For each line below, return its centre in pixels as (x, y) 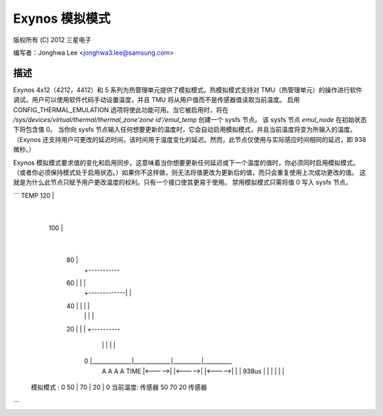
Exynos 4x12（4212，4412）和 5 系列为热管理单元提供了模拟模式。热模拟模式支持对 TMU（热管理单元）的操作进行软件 (188, 89)
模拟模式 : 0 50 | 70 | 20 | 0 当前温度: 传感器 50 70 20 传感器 (119, 388)
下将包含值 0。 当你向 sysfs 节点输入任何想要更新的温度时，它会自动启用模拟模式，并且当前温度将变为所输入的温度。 (185, 130)
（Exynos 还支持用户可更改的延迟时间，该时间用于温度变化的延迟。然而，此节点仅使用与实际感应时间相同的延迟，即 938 (190, 139)
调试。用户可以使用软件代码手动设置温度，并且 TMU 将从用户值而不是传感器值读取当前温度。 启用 (156, 100)
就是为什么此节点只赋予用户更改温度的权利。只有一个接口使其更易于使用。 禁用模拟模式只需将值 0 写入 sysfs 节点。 (183, 182)
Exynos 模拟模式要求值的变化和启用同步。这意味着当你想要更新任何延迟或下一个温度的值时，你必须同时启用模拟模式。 (186, 163)
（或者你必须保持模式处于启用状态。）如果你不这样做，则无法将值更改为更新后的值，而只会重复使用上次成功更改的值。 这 (189, 172)
